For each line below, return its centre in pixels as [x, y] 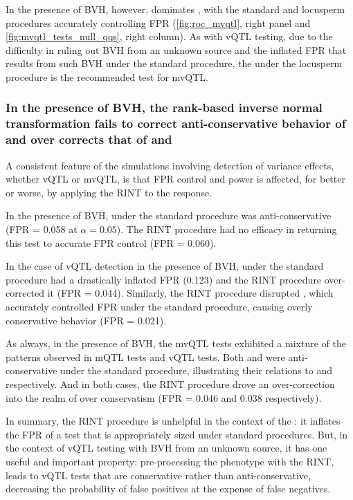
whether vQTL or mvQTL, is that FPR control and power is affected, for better [175, 179]
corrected [25, 293]
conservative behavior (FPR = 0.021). [86, 320]
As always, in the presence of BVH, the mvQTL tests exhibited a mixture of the [176, 343]
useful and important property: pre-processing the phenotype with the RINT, [170, 461]
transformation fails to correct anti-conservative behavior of [176, 123]
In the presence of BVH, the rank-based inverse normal [164, 108]
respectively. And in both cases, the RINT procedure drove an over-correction [170, 383]
